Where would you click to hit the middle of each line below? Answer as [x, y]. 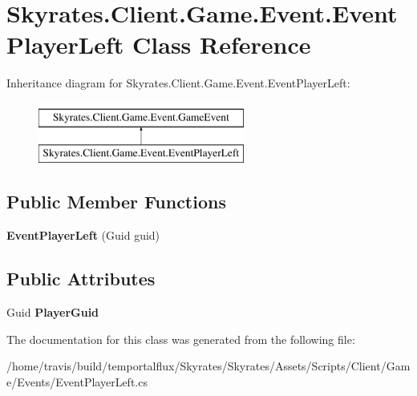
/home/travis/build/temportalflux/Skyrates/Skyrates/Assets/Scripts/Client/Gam [208, 366]
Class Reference [222, 44]
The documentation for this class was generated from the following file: [181, 339]
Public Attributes [81, 279]
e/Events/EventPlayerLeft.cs [77, 381]
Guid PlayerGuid [53, 312]
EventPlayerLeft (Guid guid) [83, 235]
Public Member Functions [116, 202]
